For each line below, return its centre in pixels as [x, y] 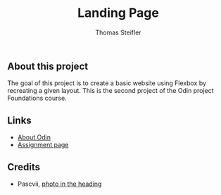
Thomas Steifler [118, 32]
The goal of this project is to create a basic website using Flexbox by [107, 83]
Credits [24, 167]
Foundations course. [37, 98]
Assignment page [43, 145]
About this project [48, 66]
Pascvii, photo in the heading [59, 184]
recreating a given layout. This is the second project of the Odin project [110, 91]
